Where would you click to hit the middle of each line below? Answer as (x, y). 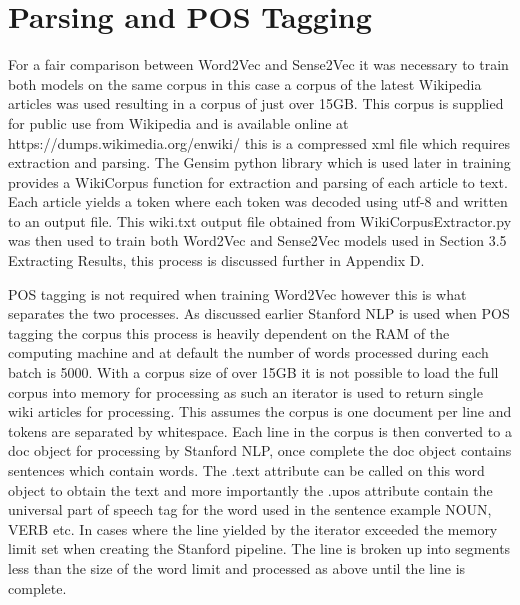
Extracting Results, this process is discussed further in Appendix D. (216, 260)
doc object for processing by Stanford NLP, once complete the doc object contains (260, 450)
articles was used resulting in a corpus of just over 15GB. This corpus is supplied (256, 103)
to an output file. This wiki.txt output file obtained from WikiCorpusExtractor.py (260, 220)
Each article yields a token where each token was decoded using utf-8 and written (258, 201)
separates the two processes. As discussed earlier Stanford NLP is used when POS (259, 313)
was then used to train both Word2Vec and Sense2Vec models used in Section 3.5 (257, 240)
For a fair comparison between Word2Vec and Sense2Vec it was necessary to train (258, 64)
